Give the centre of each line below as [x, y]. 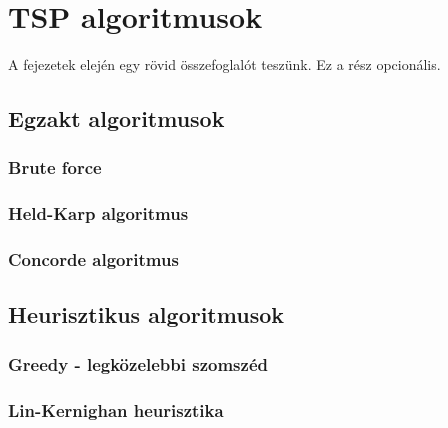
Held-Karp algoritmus [98, 213]
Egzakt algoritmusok [116, 118]
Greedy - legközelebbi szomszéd [138, 363]
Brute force [55, 167]
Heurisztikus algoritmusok [146, 314]
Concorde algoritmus [93, 259]
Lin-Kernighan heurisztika [116, 409]
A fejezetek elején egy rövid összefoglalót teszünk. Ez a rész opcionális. [224, 64]
